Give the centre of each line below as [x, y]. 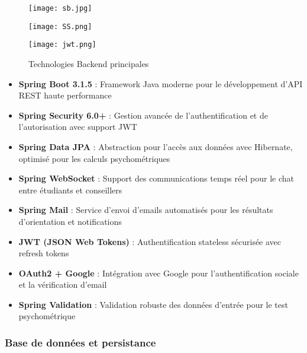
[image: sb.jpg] [60, 8]
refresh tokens [44, 253]
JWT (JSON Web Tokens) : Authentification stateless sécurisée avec [150, 241]
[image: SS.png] [60, 26]
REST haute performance [65, 95]
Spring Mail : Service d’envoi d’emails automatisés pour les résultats [146, 210]
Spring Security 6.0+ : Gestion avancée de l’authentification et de [143, 115]
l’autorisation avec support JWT [78, 127]
